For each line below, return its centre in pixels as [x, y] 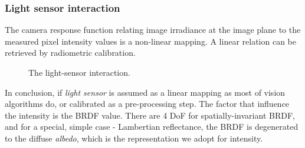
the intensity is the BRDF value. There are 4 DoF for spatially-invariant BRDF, [150, 115]
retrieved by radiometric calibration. [70, 53]
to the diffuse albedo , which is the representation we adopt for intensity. [134, 138]
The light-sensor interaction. [79, 72]
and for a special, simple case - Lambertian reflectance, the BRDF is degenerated [152, 127]
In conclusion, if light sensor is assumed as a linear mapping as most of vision [145, 92]
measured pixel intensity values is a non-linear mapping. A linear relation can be [150, 41]
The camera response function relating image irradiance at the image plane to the [153, 30]
